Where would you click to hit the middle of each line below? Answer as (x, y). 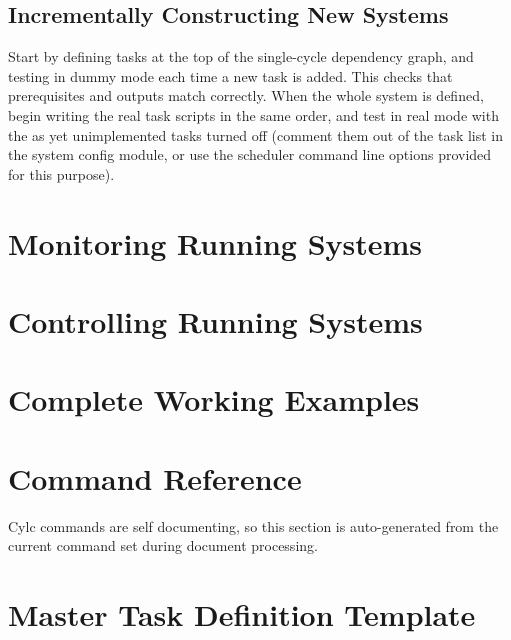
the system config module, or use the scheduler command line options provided (250, 154)
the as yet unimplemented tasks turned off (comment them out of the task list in (256, 134)
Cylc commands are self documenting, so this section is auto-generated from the (253, 525)
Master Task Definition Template (242, 613)
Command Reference (155, 477)
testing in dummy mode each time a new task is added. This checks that (230, 75)
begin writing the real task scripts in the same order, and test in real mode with (253, 114)
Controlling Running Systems (215, 320)
